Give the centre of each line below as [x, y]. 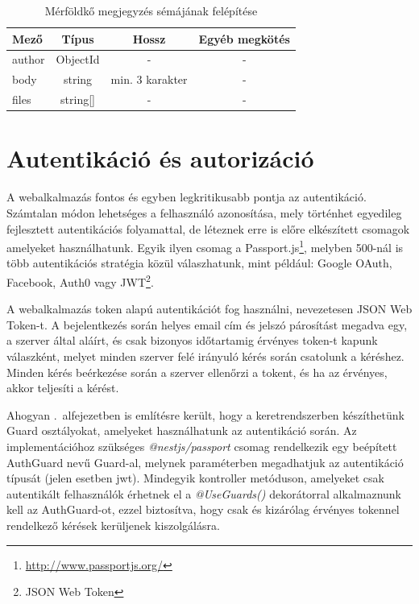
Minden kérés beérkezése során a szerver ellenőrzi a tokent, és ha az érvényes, [197, 372]
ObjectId [78, 59]
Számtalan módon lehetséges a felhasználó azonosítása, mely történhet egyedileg [204, 212]
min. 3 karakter [149, 79]
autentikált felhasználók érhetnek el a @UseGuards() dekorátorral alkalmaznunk [204, 493]
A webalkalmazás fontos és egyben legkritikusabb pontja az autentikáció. [187, 197]
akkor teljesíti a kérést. [63, 388]
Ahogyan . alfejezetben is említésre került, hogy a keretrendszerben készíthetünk [205, 414]
